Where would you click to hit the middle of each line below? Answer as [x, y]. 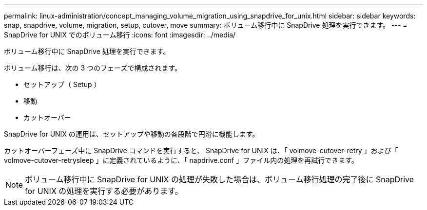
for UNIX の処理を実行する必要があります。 [104, 191]
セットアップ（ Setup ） [62, 84]
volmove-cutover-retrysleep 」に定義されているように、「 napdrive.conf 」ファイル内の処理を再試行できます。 [181, 160]
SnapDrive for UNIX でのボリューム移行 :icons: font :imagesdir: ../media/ [120, 35]
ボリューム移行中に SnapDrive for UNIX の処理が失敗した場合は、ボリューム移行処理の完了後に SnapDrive [220, 179]
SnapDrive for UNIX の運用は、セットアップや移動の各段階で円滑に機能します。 [132, 134]
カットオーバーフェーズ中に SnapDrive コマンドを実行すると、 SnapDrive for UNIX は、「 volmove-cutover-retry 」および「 [201, 150]
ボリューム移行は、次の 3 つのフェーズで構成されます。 [93, 68]
